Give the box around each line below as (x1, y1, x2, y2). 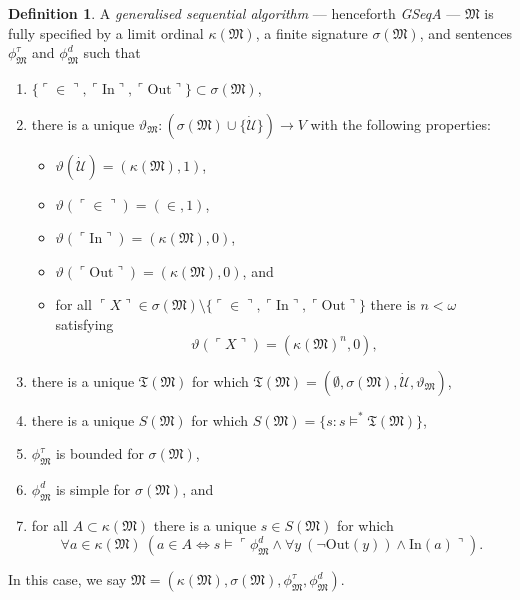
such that (83, 42, 141, 63)
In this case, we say (8, 569, 127, 590)
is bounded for (55, 443, 144, 464)
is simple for (55, 478, 131, 499)
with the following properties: (310, 113, 491, 134)
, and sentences (419, 22, 512, 43)
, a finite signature (255, 22, 368, 43)
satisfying (55, 313, 114, 334)
